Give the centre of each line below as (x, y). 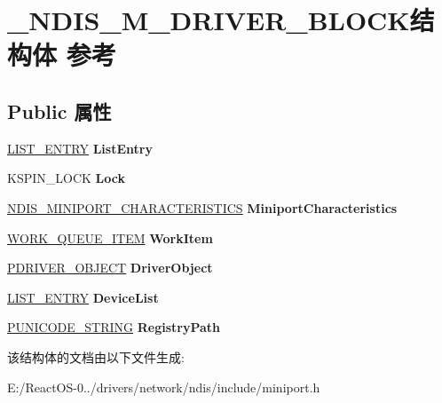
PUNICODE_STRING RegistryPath (114, 327)
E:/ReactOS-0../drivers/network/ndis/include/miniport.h (164, 387)
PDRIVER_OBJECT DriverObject (110, 268)
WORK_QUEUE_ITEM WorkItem (110, 237)
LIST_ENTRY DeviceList (83, 297)
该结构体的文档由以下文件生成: (96, 356)
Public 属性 (59, 111)
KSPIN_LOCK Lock (66, 178)
